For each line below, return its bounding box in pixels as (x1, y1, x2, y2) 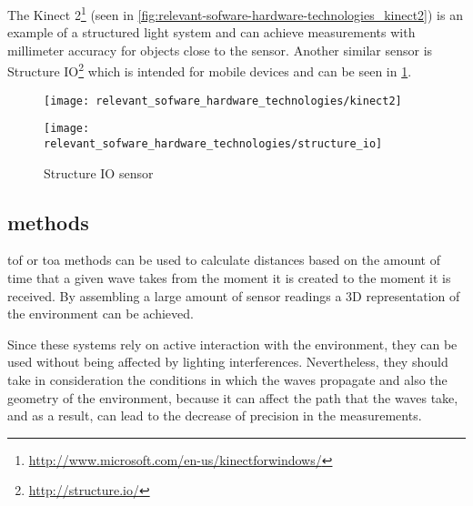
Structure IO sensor (44, 163, 154, 182)
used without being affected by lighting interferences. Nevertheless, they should (7, 352, 448, 371)
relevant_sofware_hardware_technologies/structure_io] (44, 137, 383, 150)
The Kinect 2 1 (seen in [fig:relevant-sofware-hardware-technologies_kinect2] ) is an (7, 3, 463, 24)
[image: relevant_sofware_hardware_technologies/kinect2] (44, 94, 402, 107)
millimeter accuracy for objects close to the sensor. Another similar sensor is (7, 40, 433, 59)
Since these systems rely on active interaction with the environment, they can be (7, 334, 458, 353)
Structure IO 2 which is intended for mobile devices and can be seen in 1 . (7, 59, 412, 81)
